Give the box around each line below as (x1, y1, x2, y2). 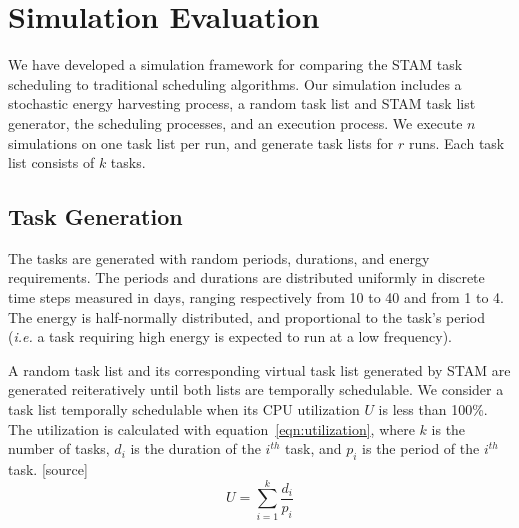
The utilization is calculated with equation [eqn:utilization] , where (8, 418, 415, 439)
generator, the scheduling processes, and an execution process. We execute (8, 112, 463, 133)
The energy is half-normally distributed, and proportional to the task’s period (8, 306, 486, 327)
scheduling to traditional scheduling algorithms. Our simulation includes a (8, 73, 462, 94)
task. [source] (8, 459, 88, 480)
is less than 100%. (378, 399, 488, 420)
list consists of (8, 152, 95, 173)
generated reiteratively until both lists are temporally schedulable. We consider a (8, 379, 504, 400)
